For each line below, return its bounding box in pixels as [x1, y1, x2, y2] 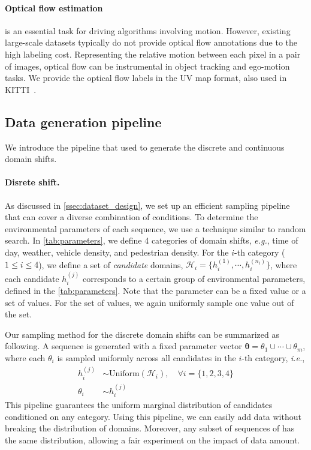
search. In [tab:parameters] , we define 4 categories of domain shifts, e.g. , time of [5, 234, 298, 247]
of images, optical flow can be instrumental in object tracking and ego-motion [5, 59, 290, 72]
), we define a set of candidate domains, [38, 258, 183, 271]
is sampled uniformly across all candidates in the [57, 351, 236, 364]
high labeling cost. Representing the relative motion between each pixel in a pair [5, 47, 301, 60]
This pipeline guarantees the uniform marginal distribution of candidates [5, 398, 273, 411]
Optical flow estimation [5, 1, 103, 14]
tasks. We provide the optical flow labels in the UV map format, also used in [5, 71, 287, 84]
